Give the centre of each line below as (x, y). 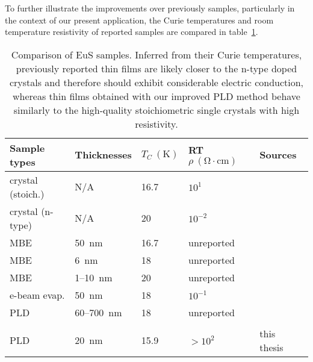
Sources (278, 155)
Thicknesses (103, 155)
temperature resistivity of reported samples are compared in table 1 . (132, 32)
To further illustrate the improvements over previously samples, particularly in (150, 8)
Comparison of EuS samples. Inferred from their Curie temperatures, (156, 54)
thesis (271, 347)
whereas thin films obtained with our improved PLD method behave (156, 96)
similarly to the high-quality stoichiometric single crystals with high (156, 110)
